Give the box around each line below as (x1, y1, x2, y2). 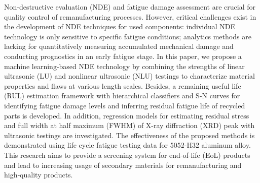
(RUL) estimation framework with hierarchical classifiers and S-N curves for (4, 90, 240, 101)
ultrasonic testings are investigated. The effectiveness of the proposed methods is (4, 130, 255, 140)
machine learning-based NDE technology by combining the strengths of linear (4, 60, 245, 71)
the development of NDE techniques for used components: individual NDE (4, 21, 236, 32)
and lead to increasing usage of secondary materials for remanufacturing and (4, 159, 242, 170)
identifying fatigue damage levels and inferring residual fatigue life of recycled (4, 100, 245, 110)
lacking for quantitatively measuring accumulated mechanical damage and (4, 41, 234, 51)
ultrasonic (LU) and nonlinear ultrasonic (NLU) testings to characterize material (4, 71, 255, 81)
